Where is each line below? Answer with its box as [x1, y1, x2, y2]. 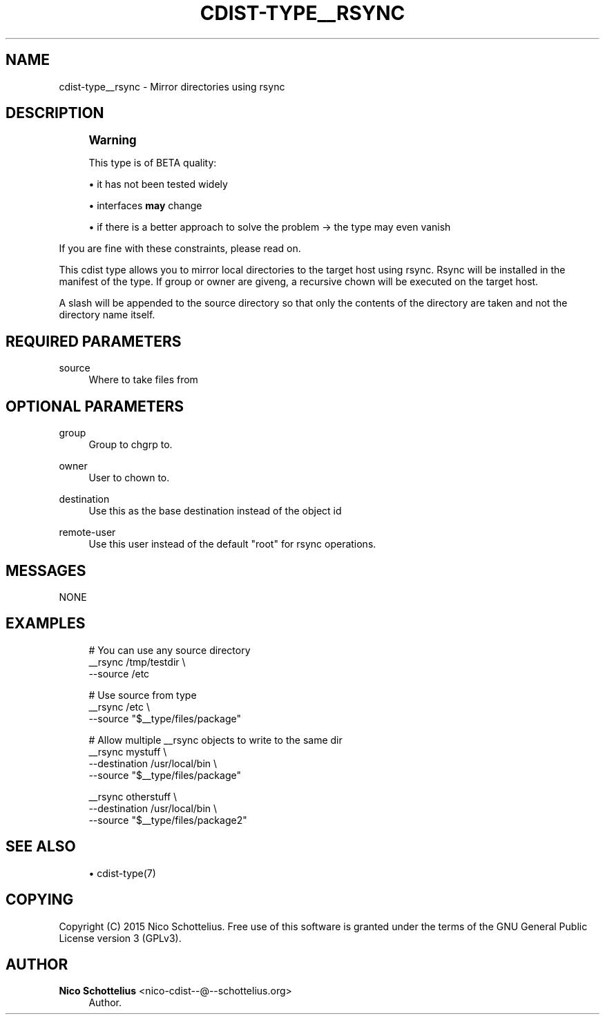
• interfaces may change [88, 200, 202, 212]
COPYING [6, 891, 74, 909]
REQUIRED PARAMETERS [6, 332, 182, 350]
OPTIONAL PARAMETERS [6, 397, 184, 415]
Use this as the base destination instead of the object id [88, 505, 342, 517]
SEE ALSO [6, 838, 76, 856]
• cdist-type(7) [88, 867, 156, 879]
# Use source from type [88, 689, 197, 701]
